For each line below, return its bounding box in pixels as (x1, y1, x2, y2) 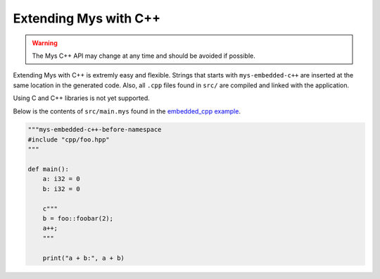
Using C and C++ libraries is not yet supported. (13, 94, 151, 102)
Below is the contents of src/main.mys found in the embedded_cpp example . (13, 106, 241, 116)
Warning (32, 39, 58, 47)
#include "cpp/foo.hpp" (27, 135, 110, 144)
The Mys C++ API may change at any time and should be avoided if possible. (32, 51, 256, 60)
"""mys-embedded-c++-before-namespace (27, 125, 162, 134)
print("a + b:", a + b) (42, 254, 125, 262)
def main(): (27, 166, 70, 173)
